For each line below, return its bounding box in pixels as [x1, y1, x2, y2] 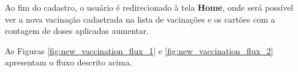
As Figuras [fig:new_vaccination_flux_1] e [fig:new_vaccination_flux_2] [5, 44, 273, 57]
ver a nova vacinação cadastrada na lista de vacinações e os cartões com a [5, 12, 275, 25]
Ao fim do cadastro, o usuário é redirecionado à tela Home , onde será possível [5, 1, 293, 13]
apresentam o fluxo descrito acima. [5, 56, 132, 68]
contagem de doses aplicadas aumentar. [5, 24, 149, 37]
